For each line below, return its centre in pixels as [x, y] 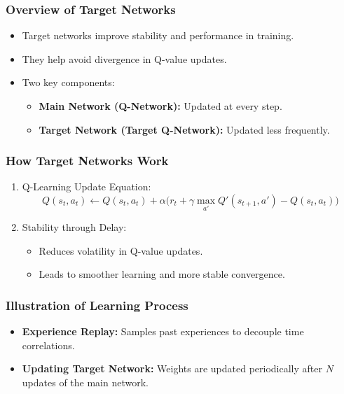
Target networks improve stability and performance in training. [158, 35]
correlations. [48, 345]
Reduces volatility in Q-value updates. [121, 250]
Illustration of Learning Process [97, 305]
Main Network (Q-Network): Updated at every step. [160, 106]
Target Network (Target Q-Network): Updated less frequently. [184, 129]
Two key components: [68, 82]
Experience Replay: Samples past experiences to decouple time [163, 331]
